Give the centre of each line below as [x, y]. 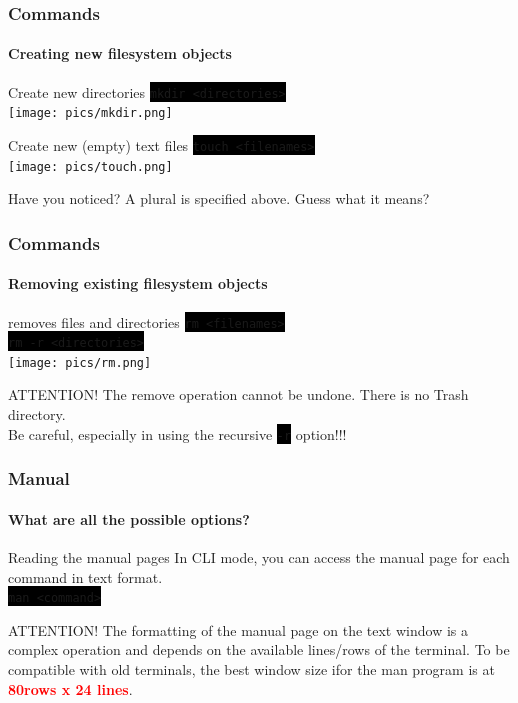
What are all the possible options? [129, 518]
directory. [37, 414]
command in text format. [85, 576]
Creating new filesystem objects [120, 53]
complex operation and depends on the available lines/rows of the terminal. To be [259, 649]
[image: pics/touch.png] [90, 166]
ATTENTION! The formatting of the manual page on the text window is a [238, 629]
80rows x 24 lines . [70, 688]
